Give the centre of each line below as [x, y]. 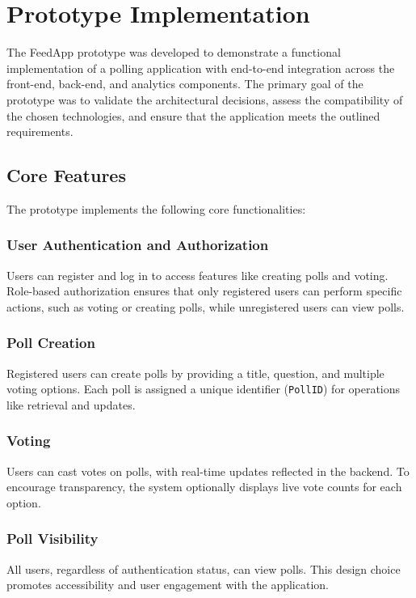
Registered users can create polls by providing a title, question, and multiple [195, 373]
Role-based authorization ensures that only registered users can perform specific [204, 291]
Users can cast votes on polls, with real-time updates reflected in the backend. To [208, 471]
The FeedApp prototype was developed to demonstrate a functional [174, 52]
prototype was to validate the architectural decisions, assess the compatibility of [205, 99]
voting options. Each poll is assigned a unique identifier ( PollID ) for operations [204, 389]
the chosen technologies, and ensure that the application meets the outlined [193, 115]
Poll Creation [51, 343]
